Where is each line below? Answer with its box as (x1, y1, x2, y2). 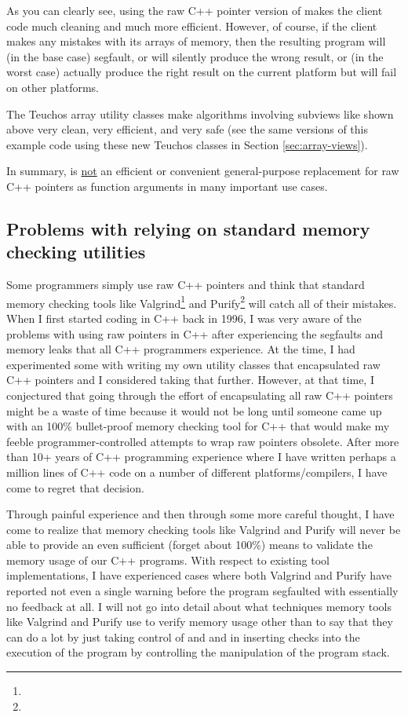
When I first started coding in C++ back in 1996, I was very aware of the (6, 309, 362, 326)
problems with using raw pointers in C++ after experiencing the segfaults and (6, 325, 384, 342)
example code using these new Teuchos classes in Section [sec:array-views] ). (6, 136, 368, 152)
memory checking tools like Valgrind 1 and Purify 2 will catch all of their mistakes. (6, 292, 397, 311)
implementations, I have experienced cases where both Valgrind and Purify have (6, 567, 392, 583)
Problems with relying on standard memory (6, 216, 370, 240)
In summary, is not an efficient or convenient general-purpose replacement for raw (6, 163, 399, 179)
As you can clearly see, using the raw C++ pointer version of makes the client (6, 2, 383, 18)
